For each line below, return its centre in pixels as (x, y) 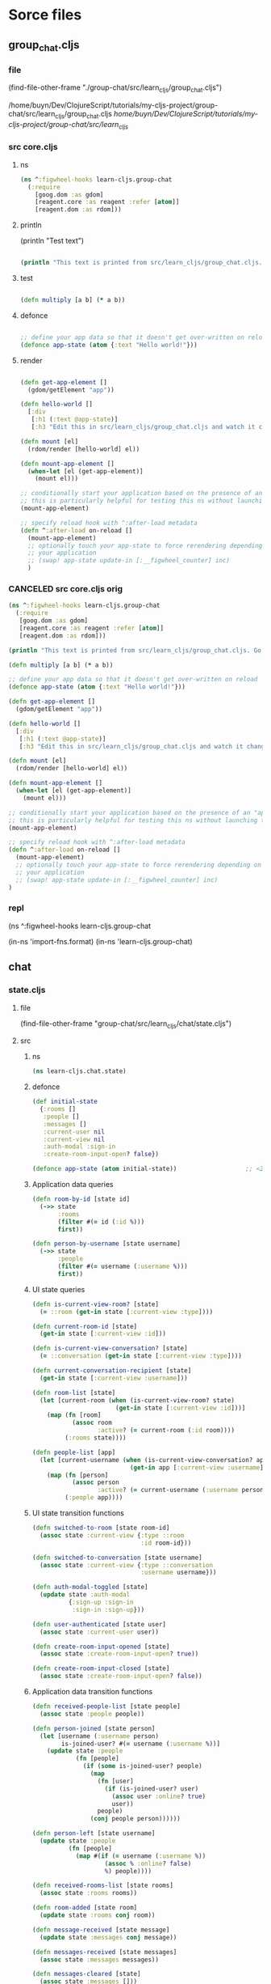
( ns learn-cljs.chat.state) (79, 1071)
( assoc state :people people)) (92, 1714)
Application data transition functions (92, 1692)
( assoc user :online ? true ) (159, 1796)
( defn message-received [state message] (101, 1930)
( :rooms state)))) (96, 1438)
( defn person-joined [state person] (94, 1728)
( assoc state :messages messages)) (99, 1960)
